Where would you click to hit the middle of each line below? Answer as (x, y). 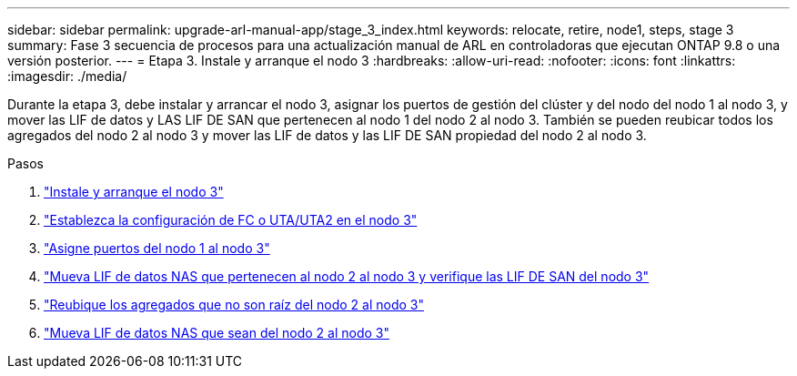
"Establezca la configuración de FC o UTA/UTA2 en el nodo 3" (231, 220)
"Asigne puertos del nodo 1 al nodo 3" (157, 248)
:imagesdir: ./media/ (67, 76)
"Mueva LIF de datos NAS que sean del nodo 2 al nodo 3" (217, 333)
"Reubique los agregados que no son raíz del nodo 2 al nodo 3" (234, 305)
